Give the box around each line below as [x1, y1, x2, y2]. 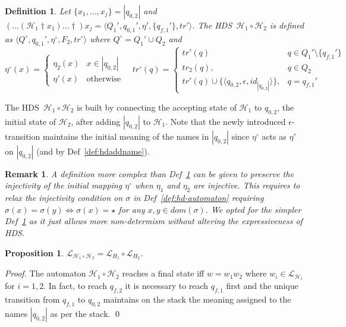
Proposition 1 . [5, 246, 64, 259]
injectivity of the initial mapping [5, 179, 122, 191]
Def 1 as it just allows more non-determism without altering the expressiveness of [5, 215, 303, 227]
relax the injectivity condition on [5, 191, 123, 204]
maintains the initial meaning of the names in [42, 130, 209, 142]
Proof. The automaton [5, 267, 86, 279]
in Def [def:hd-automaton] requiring [133, 191, 264, 204]
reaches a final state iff [122, 267, 205, 279]
